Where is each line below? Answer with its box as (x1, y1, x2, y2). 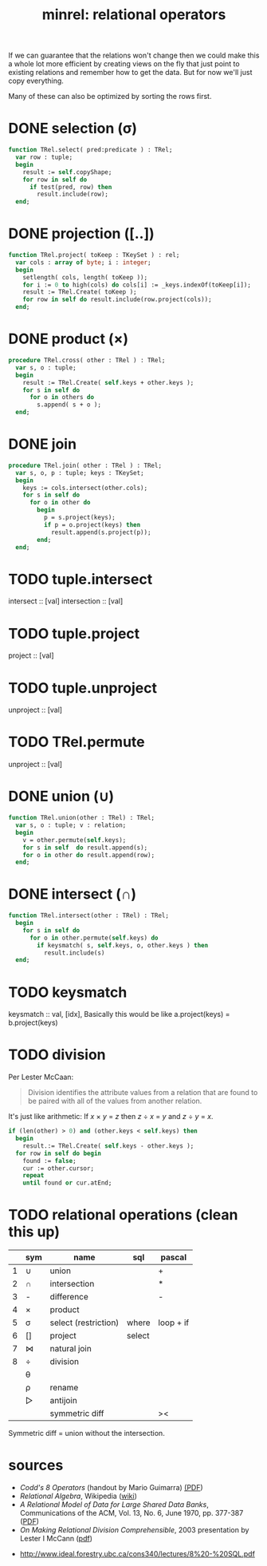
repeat (22, 1172, 45, 1180)
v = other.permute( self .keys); (22, 836, 127, 844)
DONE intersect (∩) (8, 885, 137, 904)
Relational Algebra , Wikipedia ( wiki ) (19, 1491, 138, 1501)
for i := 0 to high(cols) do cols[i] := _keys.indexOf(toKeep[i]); (22, 281, 251, 289)
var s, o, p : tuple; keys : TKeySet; (15, 469, 145, 477)
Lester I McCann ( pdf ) (19, 1534, 93, 1544)
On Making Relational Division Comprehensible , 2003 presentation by (19, 1525, 249, 1535)
